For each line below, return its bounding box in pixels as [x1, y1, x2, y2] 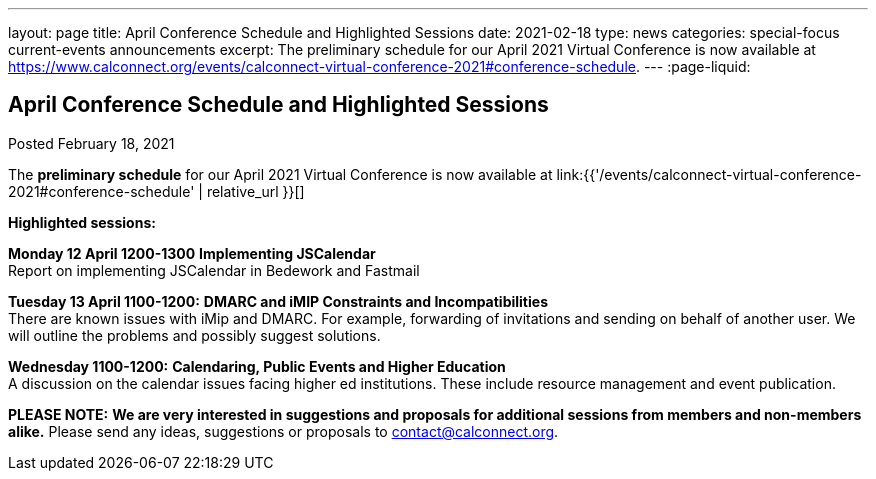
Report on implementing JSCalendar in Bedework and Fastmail [8, 261, 420, 279]
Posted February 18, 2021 [8, 134, 175, 152]
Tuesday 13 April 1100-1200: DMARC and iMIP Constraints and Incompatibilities [8, 292, 548, 310]
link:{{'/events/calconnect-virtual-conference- [556, 165, 862, 183]
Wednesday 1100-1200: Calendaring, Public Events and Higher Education [8, 357, 506, 375]
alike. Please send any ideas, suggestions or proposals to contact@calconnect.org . [8, 422, 559, 440]
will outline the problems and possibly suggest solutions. [8, 326, 381, 344]
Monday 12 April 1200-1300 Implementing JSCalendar [8, 244, 376, 262]
